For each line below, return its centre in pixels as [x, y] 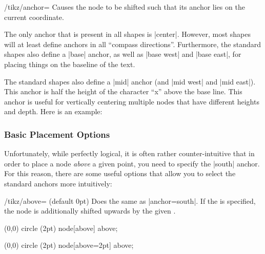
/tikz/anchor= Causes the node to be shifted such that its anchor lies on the [125, 7]
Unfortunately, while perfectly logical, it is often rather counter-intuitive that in [129, 153]
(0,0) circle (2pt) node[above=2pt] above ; [69, 245]
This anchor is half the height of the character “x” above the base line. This [123, 91]
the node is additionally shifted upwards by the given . [90, 211]
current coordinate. [34, 17]
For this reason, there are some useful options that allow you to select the [120, 173]
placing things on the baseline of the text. [70, 64]
